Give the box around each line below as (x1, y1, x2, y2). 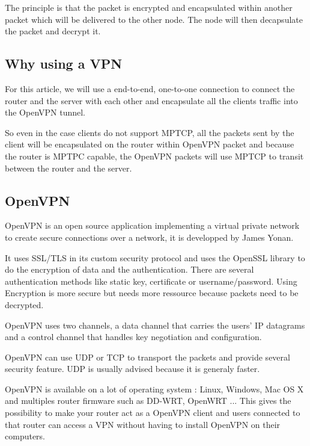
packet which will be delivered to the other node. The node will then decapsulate (5, 13, 303, 25)
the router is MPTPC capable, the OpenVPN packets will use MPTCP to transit (5, 149, 304, 162)
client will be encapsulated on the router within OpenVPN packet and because (5, 138, 294, 150)
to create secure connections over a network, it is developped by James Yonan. (5, 231, 294, 243)
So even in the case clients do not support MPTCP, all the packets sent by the (5, 126, 294, 138)
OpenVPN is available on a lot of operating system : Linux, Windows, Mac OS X (5, 382, 304, 395)
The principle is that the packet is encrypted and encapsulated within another (5, 1, 293, 13)
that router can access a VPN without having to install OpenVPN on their (5, 418, 281, 430)
